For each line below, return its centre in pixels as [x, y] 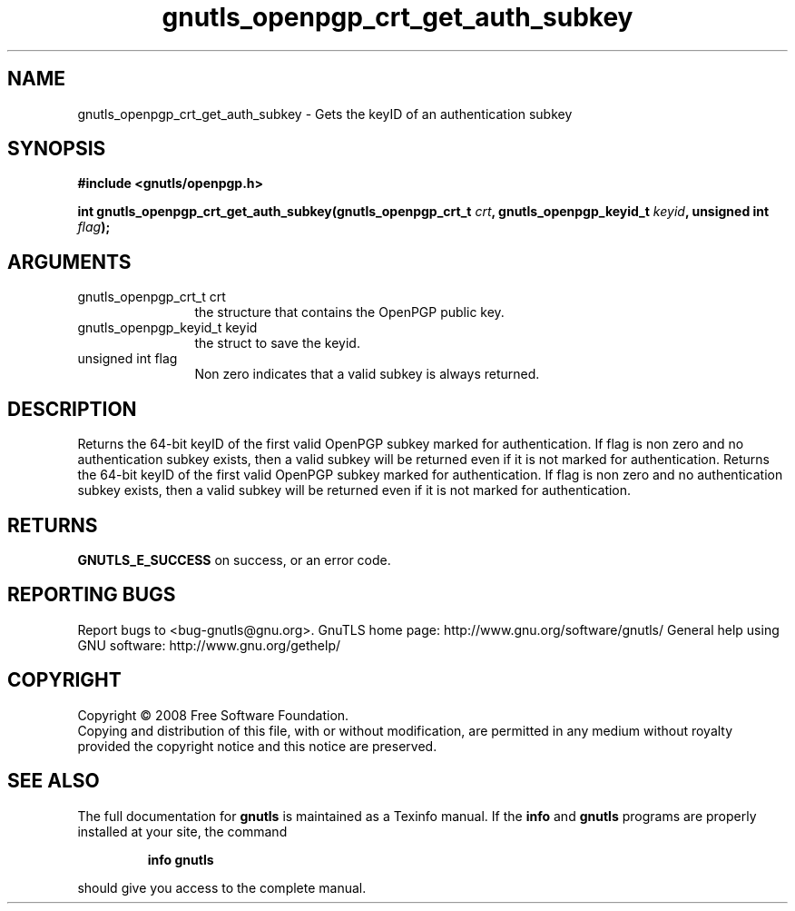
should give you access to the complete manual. [222, 887]
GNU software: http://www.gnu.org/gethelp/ [209, 645]
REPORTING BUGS [92, 595]
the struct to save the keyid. [277, 343]
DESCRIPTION [72, 409]
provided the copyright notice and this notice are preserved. [257, 746]
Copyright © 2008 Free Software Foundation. [213, 715]
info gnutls [181, 859]
